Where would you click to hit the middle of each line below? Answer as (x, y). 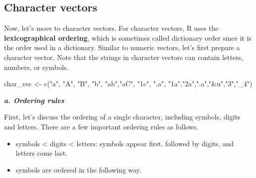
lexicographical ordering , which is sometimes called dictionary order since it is (128, 37)
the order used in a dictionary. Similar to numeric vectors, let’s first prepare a (122, 47)
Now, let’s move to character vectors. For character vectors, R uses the (111, 28)
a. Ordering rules (34, 100)
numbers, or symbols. (36, 67)
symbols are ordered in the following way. (78, 169)
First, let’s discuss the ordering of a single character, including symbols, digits (122, 117)
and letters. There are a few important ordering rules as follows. (101, 126)
